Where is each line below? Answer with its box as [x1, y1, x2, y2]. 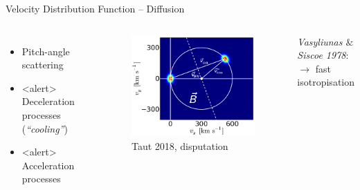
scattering [21, 57, 64, 72]
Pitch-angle [21, 44, 70, 58]
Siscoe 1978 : [297, 48, 349, 62]
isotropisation [297, 75, 354, 89]
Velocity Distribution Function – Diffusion [6, 1, 185, 15]
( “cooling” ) [21, 121, 68, 135]
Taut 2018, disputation [131, 139, 228, 153]
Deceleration [21, 94, 75, 108]
